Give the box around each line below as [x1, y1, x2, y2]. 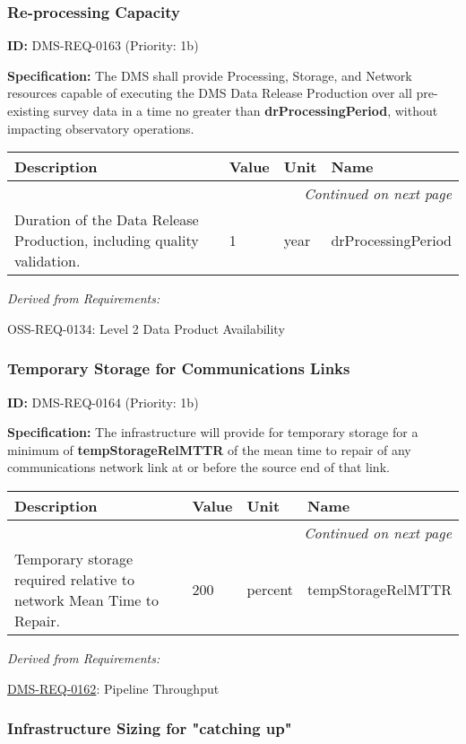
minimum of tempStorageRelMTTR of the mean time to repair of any [7, 440, 411, 459]
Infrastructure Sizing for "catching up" [7, 717, 292, 740]
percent [246, 579, 294, 600]
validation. [14, 250, 81, 272]
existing [7, 101, 50, 119]
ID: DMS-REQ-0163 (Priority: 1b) [7, 36, 199, 55]
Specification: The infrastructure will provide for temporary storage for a [7, 423, 419, 442]
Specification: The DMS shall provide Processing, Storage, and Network [7, 66, 412, 84]
